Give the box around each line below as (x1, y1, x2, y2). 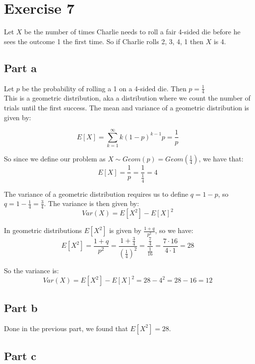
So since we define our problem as (4, 154, 106, 164)
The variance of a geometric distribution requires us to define (4, 188, 188, 199)
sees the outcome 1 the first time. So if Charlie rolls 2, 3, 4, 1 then (4, 36, 203, 46)
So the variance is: (4, 265, 59, 276)
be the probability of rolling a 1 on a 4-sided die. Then (22, 83, 187, 93)
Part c (4, 348, 36, 363)
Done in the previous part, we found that (4, 323, 128, 333)
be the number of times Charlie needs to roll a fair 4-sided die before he (24, 26, 241, 37)
